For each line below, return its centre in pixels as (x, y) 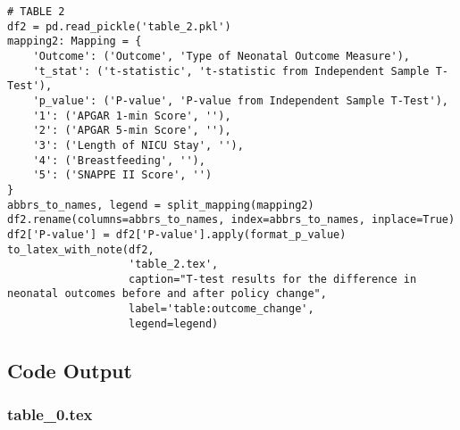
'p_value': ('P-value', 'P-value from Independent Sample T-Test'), (240, 100)
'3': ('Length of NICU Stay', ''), (138, 145)
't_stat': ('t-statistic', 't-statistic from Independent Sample (231, 71)
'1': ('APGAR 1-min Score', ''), (132, 116)
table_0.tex (50, 414)
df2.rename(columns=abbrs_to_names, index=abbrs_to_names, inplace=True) (231, 220)
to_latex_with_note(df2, (81, 249)
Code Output (70, 370)
